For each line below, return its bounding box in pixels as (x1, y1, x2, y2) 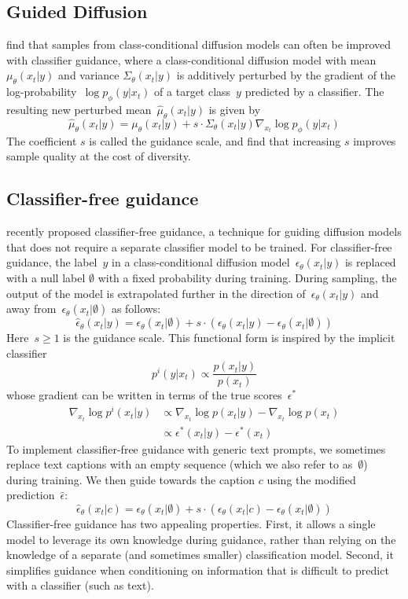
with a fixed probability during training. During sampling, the (97, 269, 397, 285)
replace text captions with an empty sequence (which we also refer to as (6, 456, 353, 472)
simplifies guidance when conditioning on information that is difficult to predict (6, 561, 389, 578)
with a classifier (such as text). (6, 577, 154, 593)
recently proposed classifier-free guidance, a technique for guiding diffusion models (6, 223, 402, 240)
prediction (6, 487, 55, 503)
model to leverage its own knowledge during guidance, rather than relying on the (6, 531, 396, 547)
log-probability (6, 83, 77, 100)
